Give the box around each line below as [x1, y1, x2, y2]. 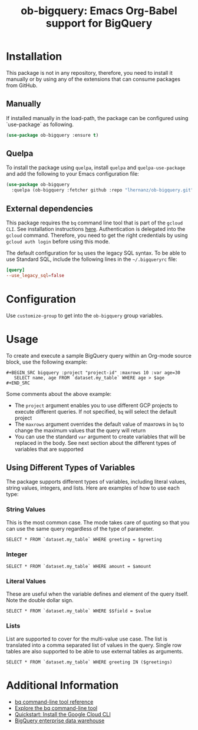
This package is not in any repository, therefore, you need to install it [6, 69, 173, 76]
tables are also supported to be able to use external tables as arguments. [6, 648, 184, 655]
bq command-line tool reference [14, 698, 94, 705]
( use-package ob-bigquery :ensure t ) [6, 132, 99, 138]
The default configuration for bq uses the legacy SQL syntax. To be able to [6, 249, 187, 256]
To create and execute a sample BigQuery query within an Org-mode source [6, 352, 192, 359]
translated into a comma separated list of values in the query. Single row [6, 641, 181, 649]
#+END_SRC [6, 380, 31, 386]
